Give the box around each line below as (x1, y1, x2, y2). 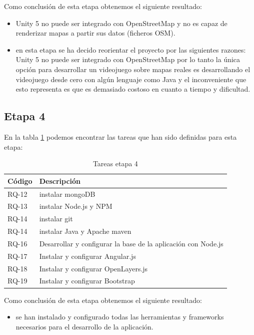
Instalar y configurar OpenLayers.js (39, 263, 148, 273)
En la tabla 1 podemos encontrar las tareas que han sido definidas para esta (4, 131, 237, 142)
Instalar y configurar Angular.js (39, 250, 136, 261)
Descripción (39, 175, 81, 186)
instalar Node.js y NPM (39, 201, 112, 211)
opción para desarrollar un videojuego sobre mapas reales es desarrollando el (15, 64, 250, 74)
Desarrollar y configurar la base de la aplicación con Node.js (39, 238, 223, 248)
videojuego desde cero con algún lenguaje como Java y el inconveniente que (15, 74, 246, 84)
